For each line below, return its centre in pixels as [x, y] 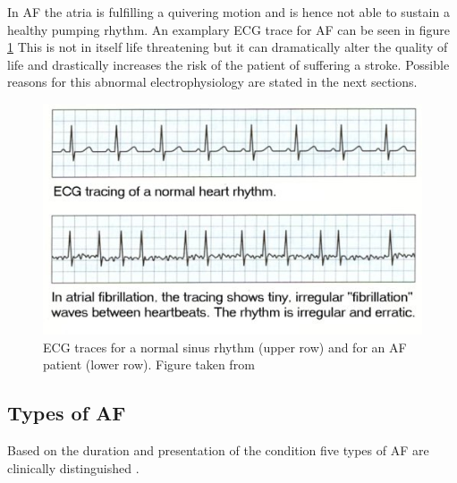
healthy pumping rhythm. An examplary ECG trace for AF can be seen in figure [229, 29]
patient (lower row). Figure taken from [149, 364]
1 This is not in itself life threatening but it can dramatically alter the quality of [228, 47]
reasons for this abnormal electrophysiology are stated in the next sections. [212, 82]
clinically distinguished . [73, 467]
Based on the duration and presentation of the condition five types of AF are [218, 450]
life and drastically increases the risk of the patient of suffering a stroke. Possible [228, 64]
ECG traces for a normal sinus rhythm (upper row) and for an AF [225, 347]
